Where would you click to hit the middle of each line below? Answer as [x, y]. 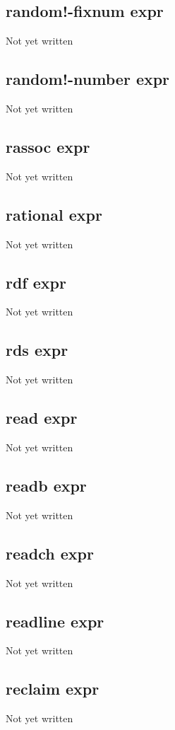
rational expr [54, 214]
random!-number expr [88, 79]
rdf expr [36, 282]
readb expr [46, 485]
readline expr [55, 621]
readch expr [50, 553]
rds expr [37, 350]
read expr [42, 418]
